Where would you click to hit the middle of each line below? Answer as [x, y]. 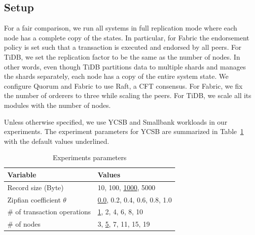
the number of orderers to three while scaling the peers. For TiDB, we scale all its [128, 95]
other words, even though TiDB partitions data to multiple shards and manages [125, 66]
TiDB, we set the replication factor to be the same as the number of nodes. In [122, 56]
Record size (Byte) [36, 187]
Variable [22, 174]
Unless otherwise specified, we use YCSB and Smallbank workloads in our [116, 121]
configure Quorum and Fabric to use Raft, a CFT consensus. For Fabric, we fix [123, 85]
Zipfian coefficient [34, 199]
